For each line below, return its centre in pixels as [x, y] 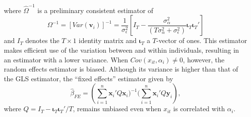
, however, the [204, 59]
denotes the [42, 40]
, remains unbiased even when [117, 109]
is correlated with [199, 109]
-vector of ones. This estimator [202, 40]
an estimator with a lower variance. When [66, 59]
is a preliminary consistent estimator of [95, 10]
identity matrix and [108, 40]
